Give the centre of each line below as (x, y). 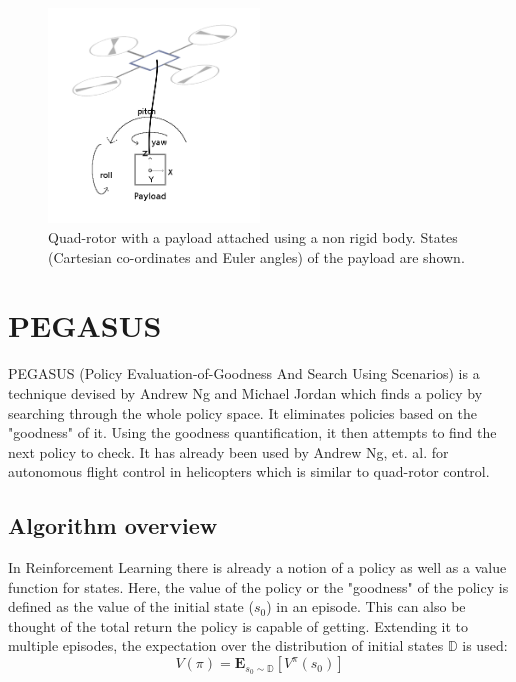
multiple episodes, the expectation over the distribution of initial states (226, 645)
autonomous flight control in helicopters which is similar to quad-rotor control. (249, 471)
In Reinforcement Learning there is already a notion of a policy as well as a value (257, 567)
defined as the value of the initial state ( (131, 606)
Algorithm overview (113, 525)
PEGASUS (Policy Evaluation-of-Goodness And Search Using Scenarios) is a (244, 373)
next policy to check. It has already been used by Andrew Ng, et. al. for (228, 451)
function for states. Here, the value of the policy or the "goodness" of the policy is (258, 586)
